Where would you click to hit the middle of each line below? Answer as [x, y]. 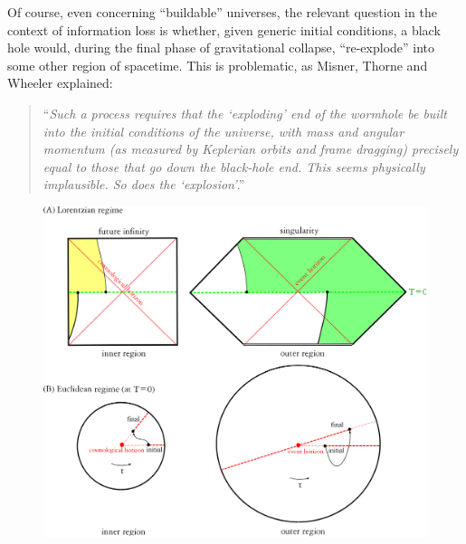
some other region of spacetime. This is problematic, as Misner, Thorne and [218, 65]
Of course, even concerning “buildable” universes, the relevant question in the [222, 12]
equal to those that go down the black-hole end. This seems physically [234, 166]
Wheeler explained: [60, 83]
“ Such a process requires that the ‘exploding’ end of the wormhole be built [245, 113]
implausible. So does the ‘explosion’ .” [144, 184]
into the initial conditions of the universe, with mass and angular [223, 131]
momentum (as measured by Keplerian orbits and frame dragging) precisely [251, 149]
